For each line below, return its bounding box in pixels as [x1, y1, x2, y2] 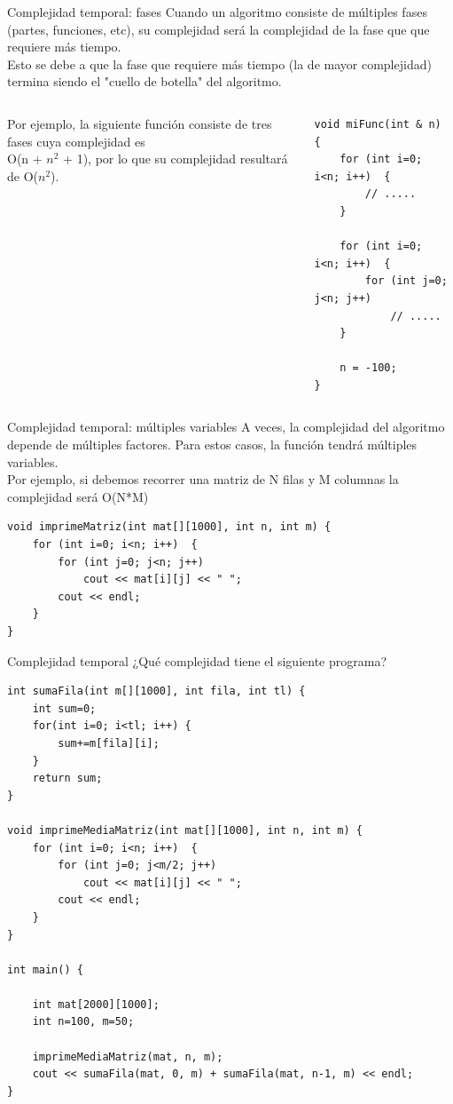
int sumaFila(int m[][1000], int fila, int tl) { [7, 685, 306, 698]
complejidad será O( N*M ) [7, 487, 149, 505]
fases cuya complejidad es [7, 131, 145, 150]
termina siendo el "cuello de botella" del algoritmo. [7, 72, 282, 91]
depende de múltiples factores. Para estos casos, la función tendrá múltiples [7, 435, 418, 454]
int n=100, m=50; [32, 1015, 135, 1029]
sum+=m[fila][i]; [58, 736, 160, 750]
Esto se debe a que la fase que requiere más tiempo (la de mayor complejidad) [7, 54, 432, 73]
